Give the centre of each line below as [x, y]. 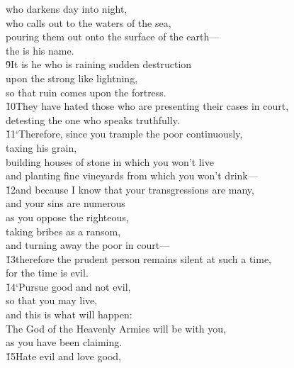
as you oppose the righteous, [67, 217]
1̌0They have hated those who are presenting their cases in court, [147, 106]
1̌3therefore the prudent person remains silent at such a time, [138, 258]
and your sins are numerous [66, 203]
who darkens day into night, [67, 9]
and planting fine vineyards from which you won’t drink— [132, 175]
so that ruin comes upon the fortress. [86, 92]
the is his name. [40, 50]
